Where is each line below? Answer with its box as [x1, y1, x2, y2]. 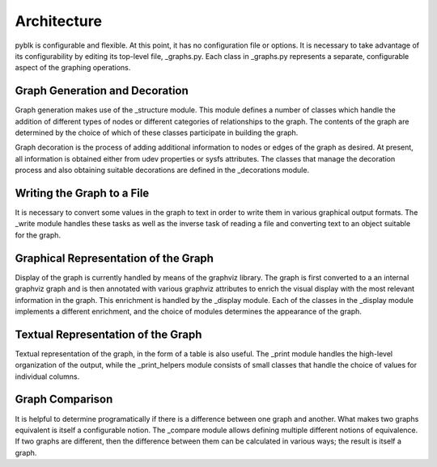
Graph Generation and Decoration [15, 84, 189, 98]
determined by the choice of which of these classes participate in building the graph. [15, 128, 299, 137]
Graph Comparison [15, 393, 113, 406]
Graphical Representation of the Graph [15, 251, 214, 265]
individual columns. [15, 372, 80, 381]
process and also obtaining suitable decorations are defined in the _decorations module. [15, 166, 310, 175]
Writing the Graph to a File [15, 187, 150, 200]
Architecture [15, 12, 103, 30]
